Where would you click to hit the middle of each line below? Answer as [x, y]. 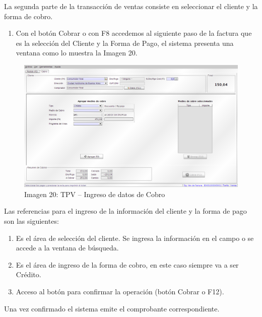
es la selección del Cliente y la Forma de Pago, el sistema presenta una [125, 43]
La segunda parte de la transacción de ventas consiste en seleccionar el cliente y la [131, 6]
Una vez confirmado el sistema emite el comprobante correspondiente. [112, 308]
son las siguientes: [31, 220]
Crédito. [28, 274]
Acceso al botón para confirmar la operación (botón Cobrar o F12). [120, 291]
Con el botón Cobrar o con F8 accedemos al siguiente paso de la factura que [134, 33]
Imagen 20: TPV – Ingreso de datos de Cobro [95, 194]
